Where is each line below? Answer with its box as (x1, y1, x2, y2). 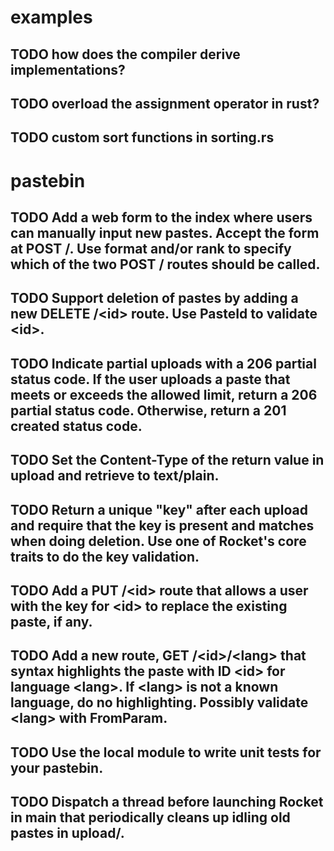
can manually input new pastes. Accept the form (10, 224, 320, 241)
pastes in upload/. (10, 825, 125, 842)
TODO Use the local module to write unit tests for (10, 744, 322, 761)
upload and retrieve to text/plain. (10, 467, 220, 485)
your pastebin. (10, 759, 104, 776)
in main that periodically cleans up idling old (10, 809, 291, 826)
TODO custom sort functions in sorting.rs (10, 129, 275, 146)
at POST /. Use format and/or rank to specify (10, 240, 292, 257)
